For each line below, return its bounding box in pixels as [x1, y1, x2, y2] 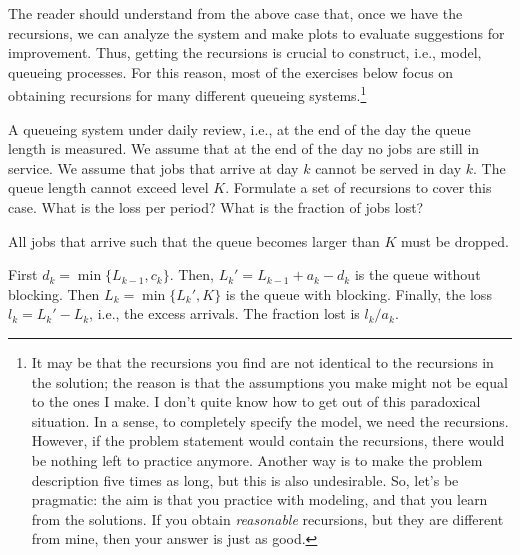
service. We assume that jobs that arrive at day [8, 157, 299, 178]
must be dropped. [400, 230, 509, 251]
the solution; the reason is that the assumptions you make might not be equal [31, 371, 508, 392]
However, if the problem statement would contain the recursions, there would [31, 430, 505, 451]
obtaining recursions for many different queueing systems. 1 [8, 82, 367, 106]
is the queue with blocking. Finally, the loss [225, 283, 492, 304]
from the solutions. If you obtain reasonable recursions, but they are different [31, 508, 504, 529]
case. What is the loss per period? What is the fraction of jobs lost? [8, 197, 424, 217]
